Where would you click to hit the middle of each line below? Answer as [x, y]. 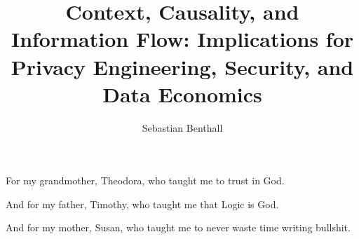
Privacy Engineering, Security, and [182, 66]
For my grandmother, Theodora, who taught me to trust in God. [145, 180]
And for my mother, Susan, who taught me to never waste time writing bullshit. [178, 227]
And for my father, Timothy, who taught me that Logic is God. [142, 204]
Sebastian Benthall [182, 127]
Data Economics [182, 94]
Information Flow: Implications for [182, 39]
